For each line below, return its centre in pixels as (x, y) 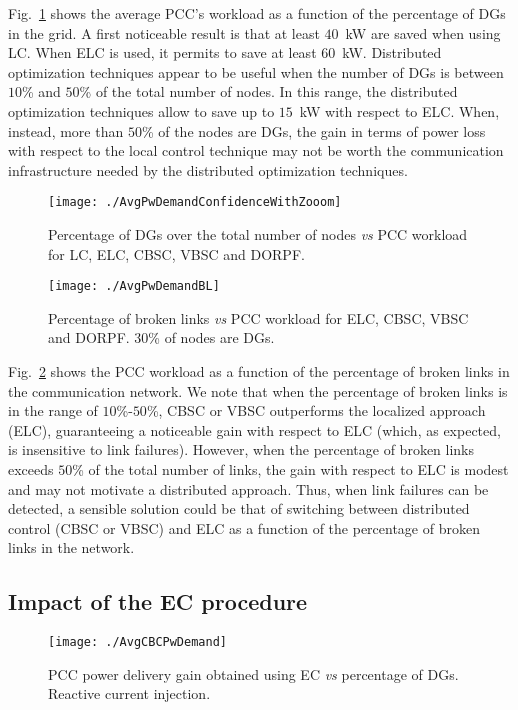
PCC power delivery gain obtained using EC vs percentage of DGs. (253, 673)
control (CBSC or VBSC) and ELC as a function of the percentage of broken (244, 527)
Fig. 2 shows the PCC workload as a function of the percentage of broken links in (259, 371)
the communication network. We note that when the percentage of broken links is (258, 390)
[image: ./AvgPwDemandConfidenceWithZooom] (195, 202)
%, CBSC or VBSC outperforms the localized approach (316, 410)
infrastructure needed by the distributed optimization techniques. (208, 169)
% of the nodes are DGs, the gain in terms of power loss (313, 130)
